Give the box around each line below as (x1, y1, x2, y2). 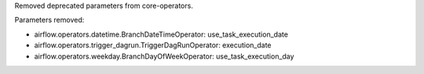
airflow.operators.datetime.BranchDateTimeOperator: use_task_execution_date (34, 30, 288, 39)
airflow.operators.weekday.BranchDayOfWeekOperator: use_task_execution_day (34, 51, 294, 61)
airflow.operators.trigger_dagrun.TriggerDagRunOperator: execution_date (34, 41, 272, 50)
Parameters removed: (14, 16, 85, 25)
